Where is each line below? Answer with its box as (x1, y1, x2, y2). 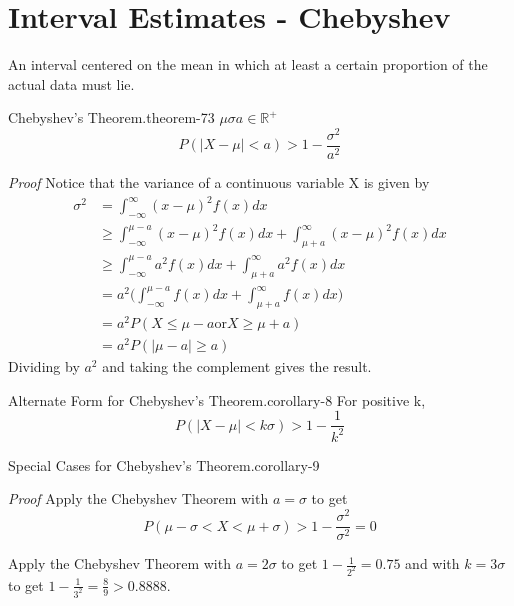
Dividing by (8, 356, 80, 377)
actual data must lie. (8, 73, 135, 94)
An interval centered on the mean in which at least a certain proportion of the (8, 54, 488, 75)
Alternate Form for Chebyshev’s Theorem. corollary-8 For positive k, (8, 389, 426, 410)
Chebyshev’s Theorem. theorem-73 (8, 107, 215, 128)
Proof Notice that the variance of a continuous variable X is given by (8, 172, 430, 193)
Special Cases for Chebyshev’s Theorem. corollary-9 (8, 454, 320, 475)
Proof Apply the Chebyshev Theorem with (8, 488, 269, 509)
